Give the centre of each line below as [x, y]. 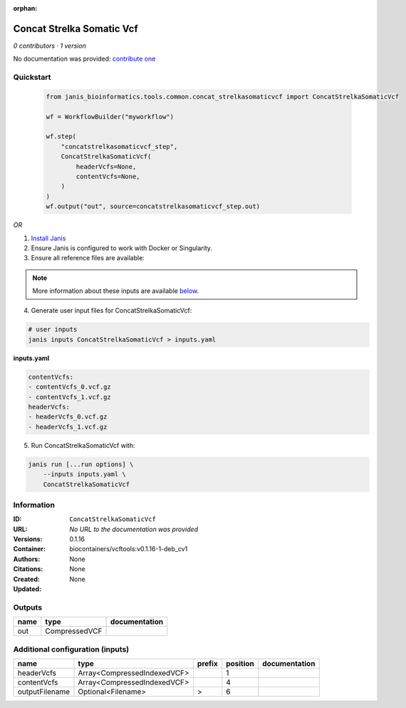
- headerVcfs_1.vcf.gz [68, 427]
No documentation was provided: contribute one [84, 59]
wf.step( [61, 137]
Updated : [27, 589]
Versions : [28, 539]
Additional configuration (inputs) [71, 649]
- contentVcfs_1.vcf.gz [70, 397]
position [240, 663]
